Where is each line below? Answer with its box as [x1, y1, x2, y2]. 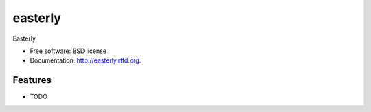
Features [12, 74, 52, 86]
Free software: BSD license [30, 47, 106, 55]
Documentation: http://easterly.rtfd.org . [30, 56, 142, 65]
